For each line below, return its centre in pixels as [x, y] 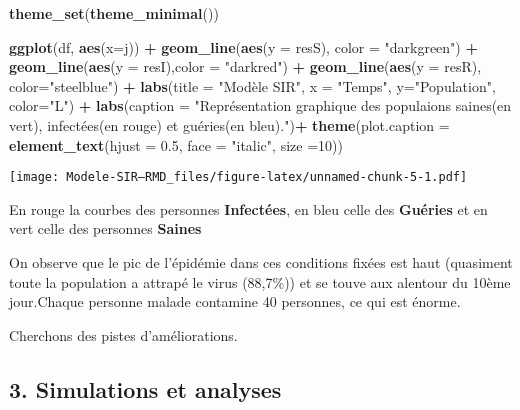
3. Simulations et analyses [145, 388]
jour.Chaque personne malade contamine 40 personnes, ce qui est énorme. [235, 301]
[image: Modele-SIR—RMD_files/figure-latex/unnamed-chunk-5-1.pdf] [238, 177]
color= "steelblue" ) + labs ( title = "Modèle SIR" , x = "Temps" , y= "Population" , [252, 85]
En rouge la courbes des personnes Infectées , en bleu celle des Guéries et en [248, 208]
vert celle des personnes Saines [105, 228]
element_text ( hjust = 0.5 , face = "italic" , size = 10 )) [176, 144]
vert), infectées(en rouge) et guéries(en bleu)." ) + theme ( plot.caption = [229, 124]
